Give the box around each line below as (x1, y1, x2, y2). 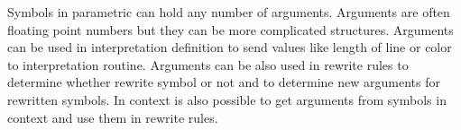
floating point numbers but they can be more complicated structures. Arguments (7, 20, 454, 39)
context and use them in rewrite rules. (7, 108, 218, 126)
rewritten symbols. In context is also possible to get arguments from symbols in (7, 90, 447, 108)
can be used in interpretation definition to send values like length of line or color (7, 38, 452, 56)
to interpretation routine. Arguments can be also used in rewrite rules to (7, 55, 409, 74)
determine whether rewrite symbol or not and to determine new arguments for (7, 73, 440, 91)
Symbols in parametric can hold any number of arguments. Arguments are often (7, 3, 450, 21)
